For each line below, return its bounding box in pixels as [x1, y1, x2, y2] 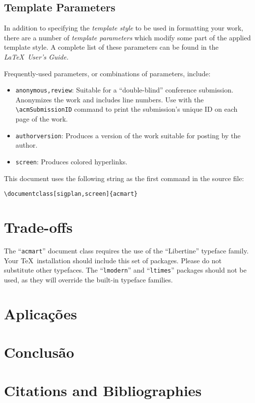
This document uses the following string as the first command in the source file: [4, 173, 244, 183]
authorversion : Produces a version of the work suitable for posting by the [15, 130, 241, 140]
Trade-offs [4, 217, 73, 237]
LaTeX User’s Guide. [4, 51, 69, 62]
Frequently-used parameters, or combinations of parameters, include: [4, 68, 211, 78]
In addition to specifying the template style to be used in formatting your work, [4, 23, 243, 33]
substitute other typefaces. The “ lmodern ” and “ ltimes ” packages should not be [4, 265, 247, 275]
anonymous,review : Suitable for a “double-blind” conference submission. [15, 85, 233, 95]
